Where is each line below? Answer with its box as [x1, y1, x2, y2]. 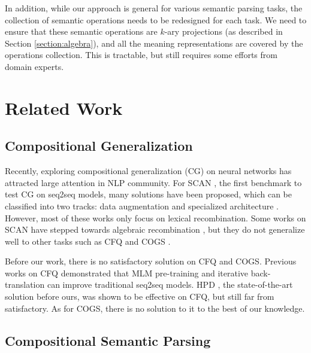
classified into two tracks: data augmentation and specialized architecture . [5, 199, 279, 212]
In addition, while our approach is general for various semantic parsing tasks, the [5, 2, 303, 14]
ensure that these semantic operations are [5, 25, 158, 38]
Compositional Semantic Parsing [5, 331, 211, 349]
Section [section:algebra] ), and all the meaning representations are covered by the [5, 36, 303, 49]
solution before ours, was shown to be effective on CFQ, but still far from [5, 290, 274, 303]
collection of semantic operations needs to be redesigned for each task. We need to [5, 13, 307, 26]
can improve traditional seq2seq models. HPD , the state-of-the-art [47, 278, 293, 291]
